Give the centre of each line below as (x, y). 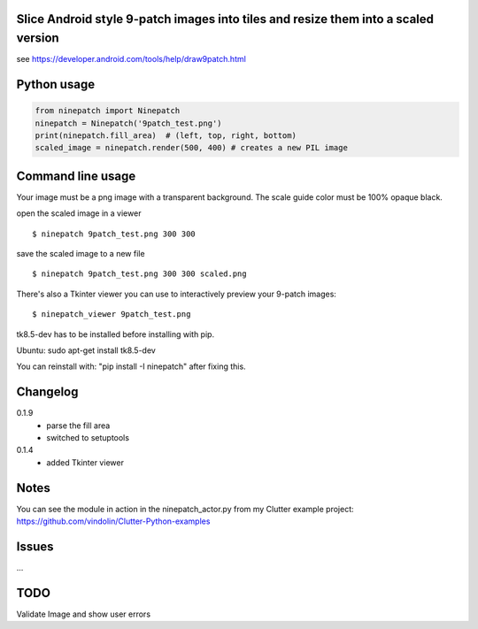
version (38, 38)
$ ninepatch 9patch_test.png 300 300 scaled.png (139, 274)
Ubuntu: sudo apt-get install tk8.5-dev (86, 350)
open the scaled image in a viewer (79, 213)
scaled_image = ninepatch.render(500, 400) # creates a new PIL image (192, 148)
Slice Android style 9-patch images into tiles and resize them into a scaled (225, 19)
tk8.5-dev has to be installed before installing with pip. (116, 334)
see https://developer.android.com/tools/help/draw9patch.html (131, 59)
